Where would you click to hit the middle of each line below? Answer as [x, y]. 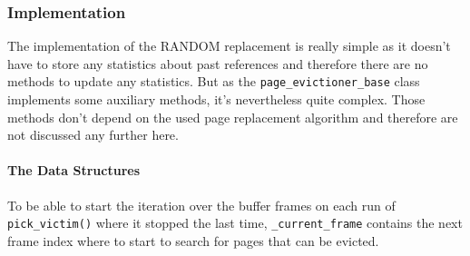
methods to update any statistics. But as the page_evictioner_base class [214, 81]
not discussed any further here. [93, 135]
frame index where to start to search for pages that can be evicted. [193, 240]
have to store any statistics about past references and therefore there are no [218, 63]
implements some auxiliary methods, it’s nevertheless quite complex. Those [216, 99]
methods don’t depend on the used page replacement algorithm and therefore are [233, 117]
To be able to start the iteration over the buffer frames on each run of [201, 205]
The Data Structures [74, 170]
